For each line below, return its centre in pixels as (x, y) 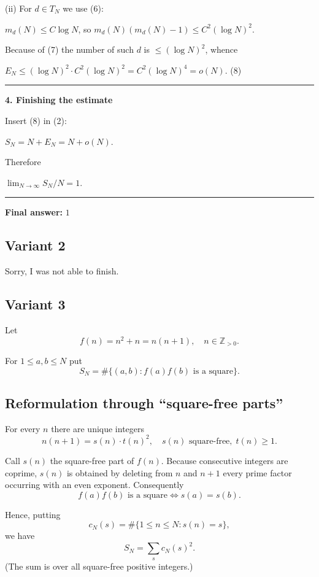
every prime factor (257, 472)
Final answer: (34, 212)
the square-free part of (92, 460)
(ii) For (18, 8)
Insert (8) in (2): (36, 120)
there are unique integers (98, 428)
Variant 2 (35, 245)
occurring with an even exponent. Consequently (94, 485)
